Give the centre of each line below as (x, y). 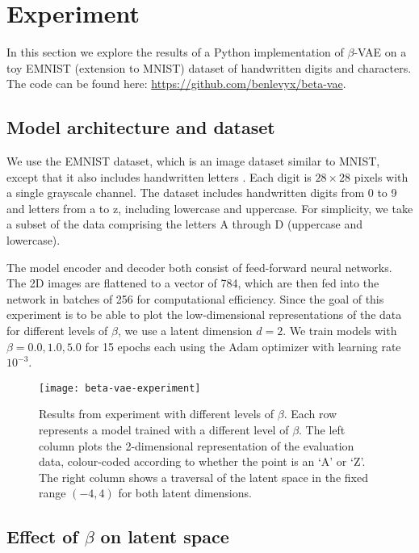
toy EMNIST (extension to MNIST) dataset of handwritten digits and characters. (209, 67)
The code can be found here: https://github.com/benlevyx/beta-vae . (176, 84)
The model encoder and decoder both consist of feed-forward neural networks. (199, 267)
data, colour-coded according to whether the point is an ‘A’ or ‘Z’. (202, 461)
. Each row (310, 414)
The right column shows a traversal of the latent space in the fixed (203, 477)
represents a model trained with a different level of (164, 430)
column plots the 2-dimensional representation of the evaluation (197, 445)
